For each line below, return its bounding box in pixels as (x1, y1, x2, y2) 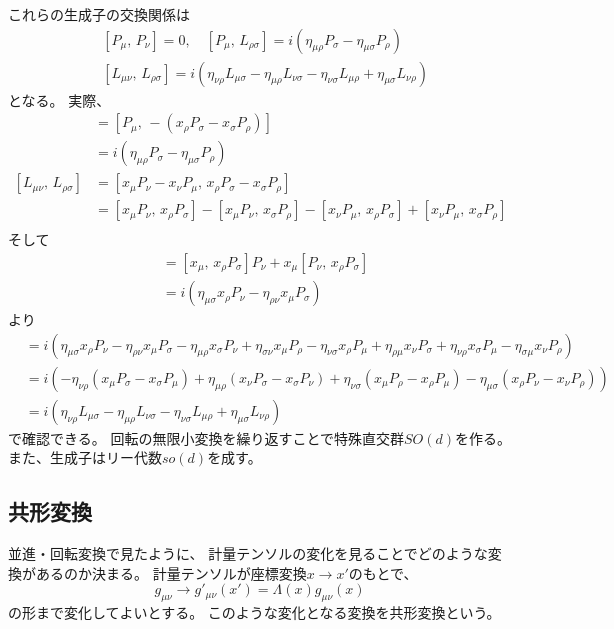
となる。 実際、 (8, 89, 111, 110)
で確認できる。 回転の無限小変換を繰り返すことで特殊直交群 (8, 427, 404, 448)
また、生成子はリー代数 (8, 447, 162, 468)
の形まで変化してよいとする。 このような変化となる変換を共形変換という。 (8, 602, 501, 623)
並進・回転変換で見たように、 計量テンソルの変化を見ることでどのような (8, 543, 488, 564)
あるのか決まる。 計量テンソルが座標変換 (35, 562, 307, 583)
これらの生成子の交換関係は (8, 4, 190, 24)
